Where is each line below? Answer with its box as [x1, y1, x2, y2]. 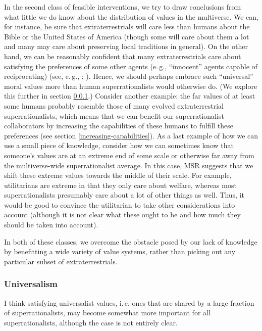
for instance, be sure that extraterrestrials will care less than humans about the [4, 21, 250, 32]
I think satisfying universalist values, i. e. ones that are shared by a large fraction [4, 297, 254, 308]
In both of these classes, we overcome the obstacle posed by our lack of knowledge [4, 236, 257, 247]
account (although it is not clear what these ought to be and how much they [4, 209, 241, 220]
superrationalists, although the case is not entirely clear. [4, 317, 178, 327]
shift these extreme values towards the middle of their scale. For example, [4, 170, 232, 180]
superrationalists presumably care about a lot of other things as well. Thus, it [4, 190, 244, 200]
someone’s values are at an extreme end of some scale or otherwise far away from [4, 150, 254, 160]
